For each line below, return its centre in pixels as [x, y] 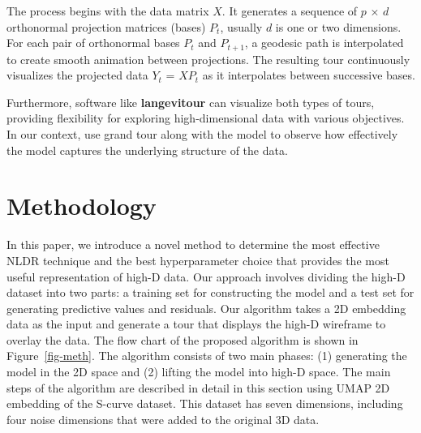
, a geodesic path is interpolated [324, 43]
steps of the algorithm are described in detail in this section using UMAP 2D [198, 387]
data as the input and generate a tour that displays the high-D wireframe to [196, 324]
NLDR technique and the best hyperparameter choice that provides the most [198, 260]
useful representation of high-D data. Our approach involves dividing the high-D [206, 276]
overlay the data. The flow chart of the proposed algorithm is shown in [183, 339]
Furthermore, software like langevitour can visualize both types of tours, [191, 102]
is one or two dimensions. [338, 26]
